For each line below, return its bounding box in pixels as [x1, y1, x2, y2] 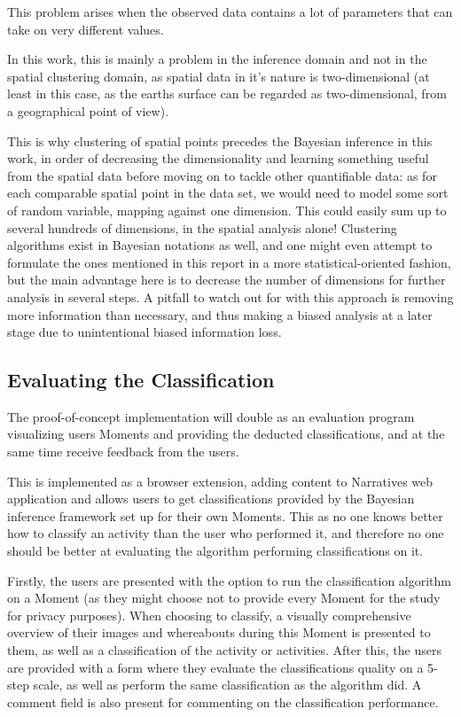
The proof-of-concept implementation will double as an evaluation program [7, 407, 415, 425]
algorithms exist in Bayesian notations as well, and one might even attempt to [7, 236, 433, 254]
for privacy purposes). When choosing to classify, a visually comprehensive [7, 605, 411, 624]
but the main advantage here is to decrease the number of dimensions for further [7, 270, 446, 289]
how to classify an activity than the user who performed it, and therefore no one [7, 524, 444, 542]
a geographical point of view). [7, 101, 169, 120]
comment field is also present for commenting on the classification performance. [7, 692, 439, 711]
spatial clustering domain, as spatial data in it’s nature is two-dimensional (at [7, 66, 430, 85]
